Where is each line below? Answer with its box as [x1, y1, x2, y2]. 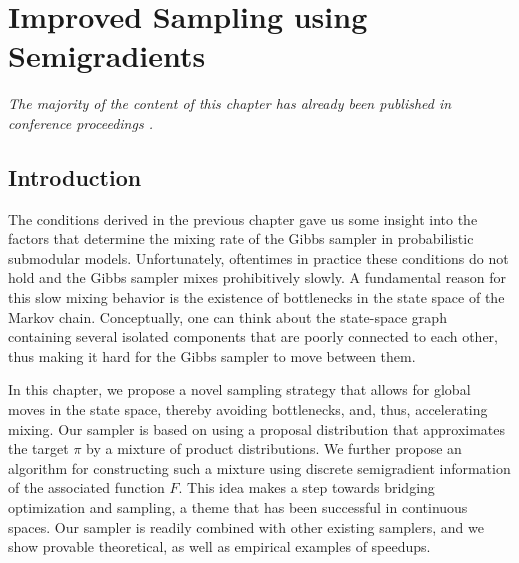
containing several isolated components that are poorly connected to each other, [8, 326, 498, 347]
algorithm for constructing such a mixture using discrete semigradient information [8, 457, 511, 478]
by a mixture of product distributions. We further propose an [86, 438, 462, 459]
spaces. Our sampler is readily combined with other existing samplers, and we [8, 516, 484, 537]
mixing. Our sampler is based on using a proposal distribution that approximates [8, 418, 506, 439]
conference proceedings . [8, 112, 153, 133]
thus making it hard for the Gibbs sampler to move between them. [8, 345, 416, 366]
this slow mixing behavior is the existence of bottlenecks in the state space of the [8, 287, 505, 308]
